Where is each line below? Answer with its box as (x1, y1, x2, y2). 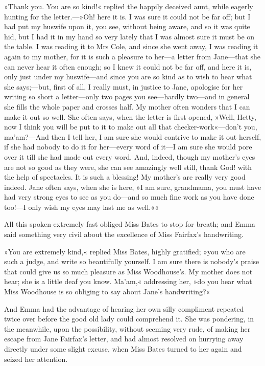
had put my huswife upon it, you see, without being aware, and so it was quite (4, 21, 250, 32)
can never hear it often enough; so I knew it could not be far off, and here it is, (4, 61, 252, 72)
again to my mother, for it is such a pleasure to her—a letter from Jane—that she (4, 51, 260, 61)
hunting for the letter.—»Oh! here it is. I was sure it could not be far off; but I (4, 11, 251, 21)
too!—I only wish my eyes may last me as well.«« (4, 201, 159, 212)
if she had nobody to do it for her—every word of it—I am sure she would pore (4, 141, 252, 152)
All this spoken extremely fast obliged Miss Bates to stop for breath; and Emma (4, 219, 255, 229)
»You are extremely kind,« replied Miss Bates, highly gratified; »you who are (4, 246, 246, 256)
